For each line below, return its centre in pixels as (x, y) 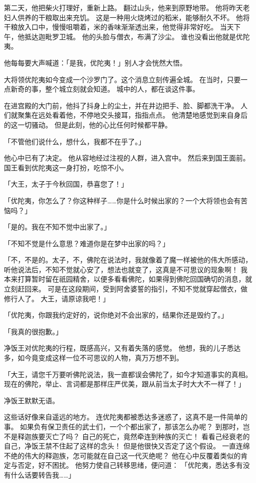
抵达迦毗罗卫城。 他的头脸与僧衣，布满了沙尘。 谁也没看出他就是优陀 (137, 36)
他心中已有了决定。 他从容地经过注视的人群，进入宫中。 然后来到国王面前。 (127, 158)
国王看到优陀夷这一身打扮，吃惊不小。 (66, 167)
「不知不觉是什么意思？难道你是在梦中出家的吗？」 (87, 243)
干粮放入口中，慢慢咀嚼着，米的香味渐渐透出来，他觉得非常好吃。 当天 (119, 27)
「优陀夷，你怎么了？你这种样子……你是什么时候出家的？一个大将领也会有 (122, 200)
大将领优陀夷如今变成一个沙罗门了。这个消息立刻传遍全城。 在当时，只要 (122, 79)
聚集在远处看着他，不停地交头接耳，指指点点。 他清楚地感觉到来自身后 (132, 115)
